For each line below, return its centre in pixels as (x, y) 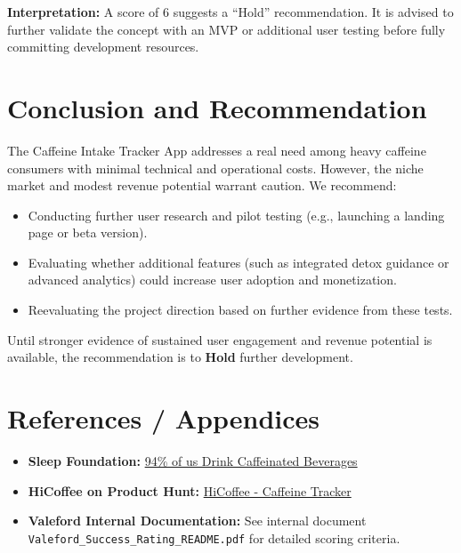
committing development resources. (103, 47)
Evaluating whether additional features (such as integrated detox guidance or (239, 262)
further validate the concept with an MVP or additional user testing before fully (226, 29)
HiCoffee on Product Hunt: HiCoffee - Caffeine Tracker (190, 490)
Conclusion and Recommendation (217, 107)
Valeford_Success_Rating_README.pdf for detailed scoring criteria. (214, 537)
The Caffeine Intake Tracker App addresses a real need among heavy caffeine (217, 150)
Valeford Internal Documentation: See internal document (197, 521)
